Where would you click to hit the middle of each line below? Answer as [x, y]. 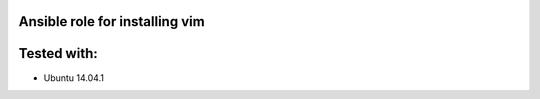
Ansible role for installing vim [111, 21]
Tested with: [58, 53]
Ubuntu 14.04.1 [74, 77]
